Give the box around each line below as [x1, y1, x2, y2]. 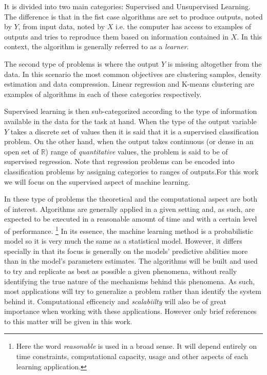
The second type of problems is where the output [4, 58, 159, 69]
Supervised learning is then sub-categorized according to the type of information [4, 106, 257, 116]
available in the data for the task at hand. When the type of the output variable [4, 115, 257, 126]
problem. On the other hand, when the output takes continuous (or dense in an [4, 136, 254, 147]
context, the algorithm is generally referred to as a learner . [4, 41, 189, 52]
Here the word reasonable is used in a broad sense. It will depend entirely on [16, 341, 257, 351]
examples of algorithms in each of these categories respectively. [4, 88, 202, 99]
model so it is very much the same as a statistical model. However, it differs [4, 235, 242, 246]
